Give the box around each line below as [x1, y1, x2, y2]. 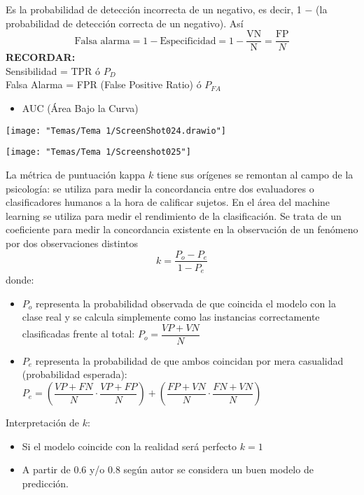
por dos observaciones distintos [6, 235, 139, 250]
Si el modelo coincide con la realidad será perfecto [22, 438, 237, 453]
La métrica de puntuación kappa [6, 167, 146, 181]
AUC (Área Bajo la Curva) [22, 101, 139, 116]
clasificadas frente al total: [22, 326, 135, 341]
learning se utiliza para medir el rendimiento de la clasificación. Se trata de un [6, 208, 342, 223]
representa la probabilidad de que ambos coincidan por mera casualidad [35, 353, 344, 368]
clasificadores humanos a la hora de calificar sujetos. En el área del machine [6, 195, 330, 209]
